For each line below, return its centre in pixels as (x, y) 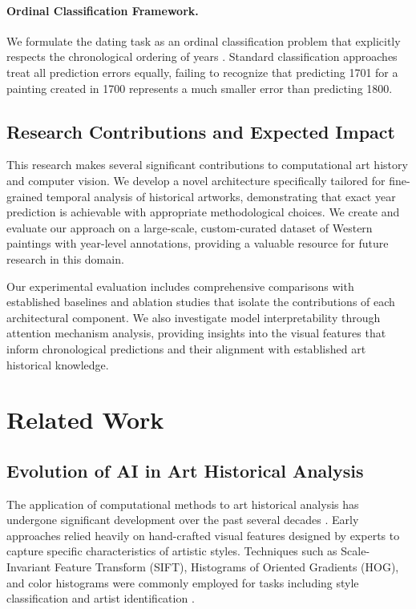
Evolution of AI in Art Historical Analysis (185, 470)
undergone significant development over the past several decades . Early (183, 520)
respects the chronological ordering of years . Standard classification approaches (202, 56)
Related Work (85, 419)
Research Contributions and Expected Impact (201, 131)
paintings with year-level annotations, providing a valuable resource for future (198, 243)
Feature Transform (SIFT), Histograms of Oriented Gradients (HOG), (226, 567)
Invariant (29, 567)
